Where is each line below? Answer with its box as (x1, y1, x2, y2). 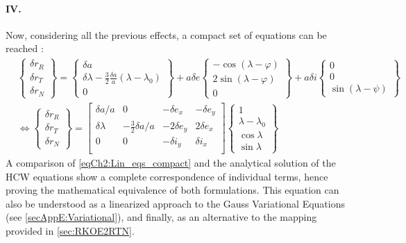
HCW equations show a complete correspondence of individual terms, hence (6, 169, 328, 183)
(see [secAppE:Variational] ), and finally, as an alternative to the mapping (6, 210, 317, 224)
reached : (6, 41, 44, 56)
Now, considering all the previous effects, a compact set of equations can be (6, 27, 327, 42)
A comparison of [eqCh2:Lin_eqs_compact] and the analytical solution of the (6, 156, 336, 170)
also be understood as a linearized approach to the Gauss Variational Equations (6, 196, 346, 210)
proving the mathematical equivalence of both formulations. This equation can (6, 183, 339, 197)
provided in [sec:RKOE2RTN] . (6, 223, 135, 237)
